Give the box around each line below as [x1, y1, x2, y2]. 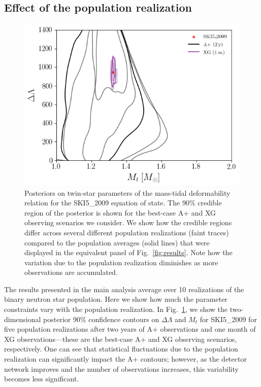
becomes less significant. [4, 373, 79, 384]
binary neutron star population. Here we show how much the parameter [4, 294, 227, 304]
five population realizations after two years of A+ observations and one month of [4, 324, 256, 334]
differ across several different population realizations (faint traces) [24, 227, 229, 237]
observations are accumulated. [24, 267, 118, 277]
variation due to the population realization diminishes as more [24, 257, 218, 267]
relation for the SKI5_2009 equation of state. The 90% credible [24, 197, 222, 208]
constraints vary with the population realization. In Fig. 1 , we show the [4, 304, 228, 314]
